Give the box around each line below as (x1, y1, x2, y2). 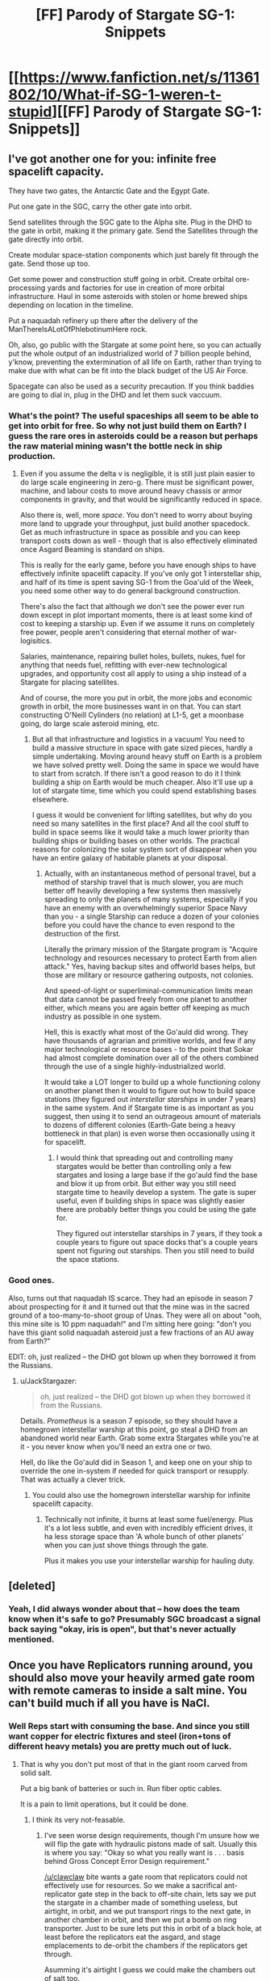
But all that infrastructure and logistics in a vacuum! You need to (31, 734, 245, 744)
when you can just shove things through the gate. (44, 1540, 209, 1550)
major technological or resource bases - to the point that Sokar (44, 1045, 254, 1054)
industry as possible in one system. (44, 1012, 162, 1021)
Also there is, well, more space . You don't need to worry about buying (19, 511, 252, 520)
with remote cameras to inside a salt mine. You (8, 1684, 247, 1697)
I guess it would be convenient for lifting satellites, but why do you (31, 810, 252, 820)
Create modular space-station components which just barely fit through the (8, 250, 260, 259)
